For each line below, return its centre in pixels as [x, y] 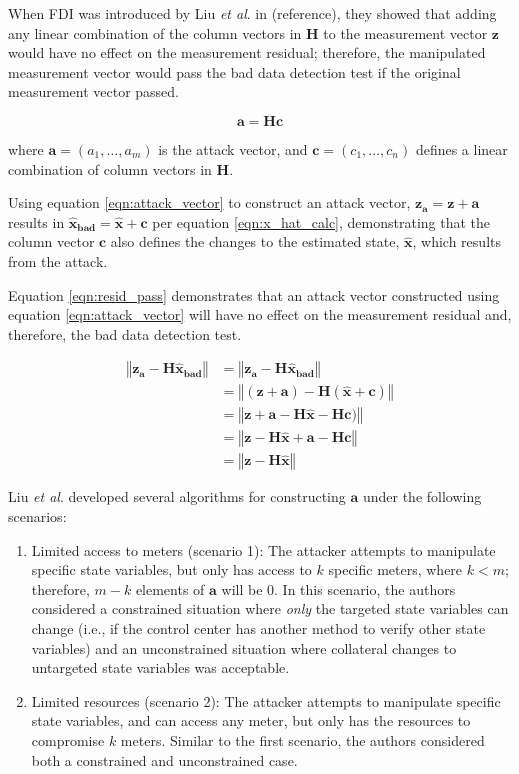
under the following [422, 496]
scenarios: [37, 516]
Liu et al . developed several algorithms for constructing [177, 496]
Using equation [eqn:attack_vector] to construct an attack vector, [209, 202]
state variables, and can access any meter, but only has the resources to [251, 720]
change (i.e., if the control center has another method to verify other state [258, 628]
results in [36, 221]
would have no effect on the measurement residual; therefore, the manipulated [247, 52]
